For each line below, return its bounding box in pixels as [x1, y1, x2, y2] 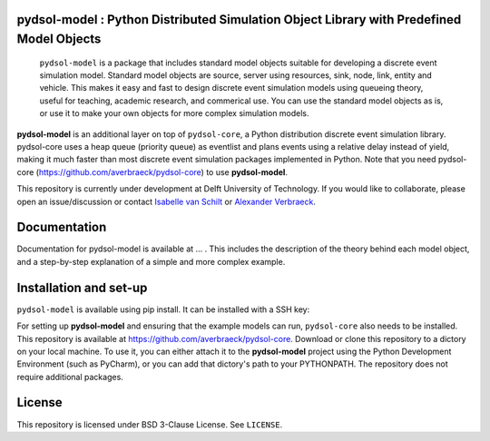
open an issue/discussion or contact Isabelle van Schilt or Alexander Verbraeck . [16, 196, 317, 207]
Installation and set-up [16, 279, 148, 295]
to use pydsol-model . [205, 166, 288, 177]
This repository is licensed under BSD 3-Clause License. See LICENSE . [16, 418, 283, 430]
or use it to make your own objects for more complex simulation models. [39, 108, 309, 119]
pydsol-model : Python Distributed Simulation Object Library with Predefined [16, 12, 462, 27]
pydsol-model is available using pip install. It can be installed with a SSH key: [16, 304, 310, 315]
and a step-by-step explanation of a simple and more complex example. [16, 256, 286, 267]
